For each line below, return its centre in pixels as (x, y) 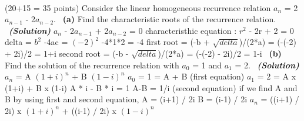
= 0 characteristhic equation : (183, 30)
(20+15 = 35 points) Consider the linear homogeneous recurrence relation (138, 7)
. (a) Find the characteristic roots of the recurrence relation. (165, 19)
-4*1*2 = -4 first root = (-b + (156, 42)
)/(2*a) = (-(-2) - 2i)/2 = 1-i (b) (220, 53)
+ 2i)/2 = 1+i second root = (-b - (67, 53)
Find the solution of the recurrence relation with (92, 65)
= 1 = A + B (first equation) (191, 76)
